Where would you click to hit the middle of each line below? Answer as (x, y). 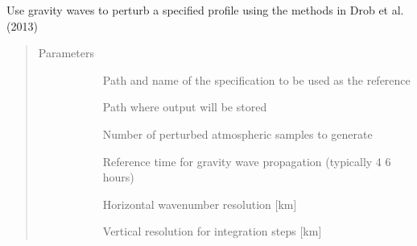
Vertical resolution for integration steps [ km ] (212, 231)
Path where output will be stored (185, 107)
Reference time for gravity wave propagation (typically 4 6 (247, 161)
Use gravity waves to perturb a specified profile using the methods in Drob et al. (205, 10)
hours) (118, 177)
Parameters (66, 53)
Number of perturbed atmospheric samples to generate (237, 133)
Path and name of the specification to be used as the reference (256, 79)
